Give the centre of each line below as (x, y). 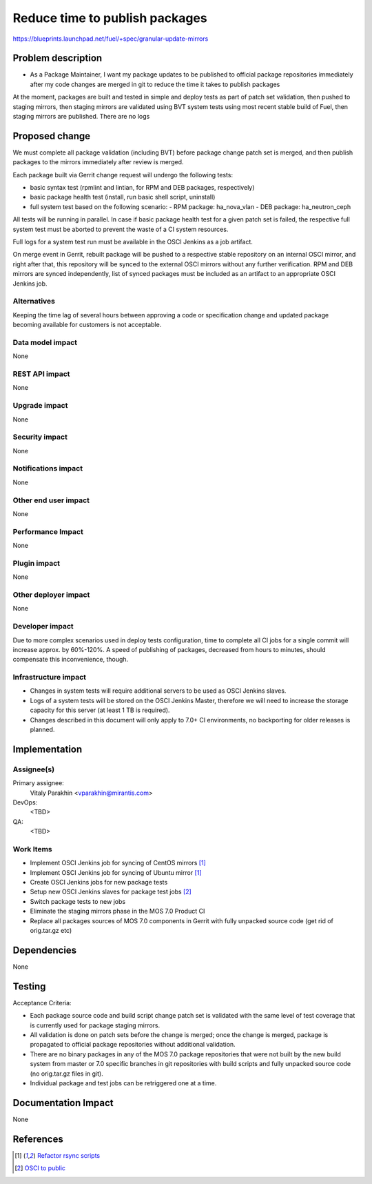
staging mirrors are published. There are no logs (81, 117)
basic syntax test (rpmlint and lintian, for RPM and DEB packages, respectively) (142, 188)
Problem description (58, 58)
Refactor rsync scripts (68, 1155)
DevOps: (25, 802)
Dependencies (45, 950)
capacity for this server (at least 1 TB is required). (100, 710)
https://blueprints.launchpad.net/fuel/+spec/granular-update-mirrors (111, 39)
